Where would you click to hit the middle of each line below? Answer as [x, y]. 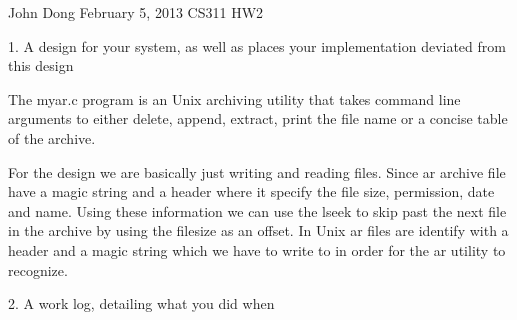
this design [41, 65]
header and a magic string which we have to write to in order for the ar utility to [257, 249]
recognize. [38, 269]
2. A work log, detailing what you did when [141, 303]
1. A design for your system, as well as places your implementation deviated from [257, 45]
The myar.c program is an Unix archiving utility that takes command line [234, 98]
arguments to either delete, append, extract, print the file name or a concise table [258, 118]
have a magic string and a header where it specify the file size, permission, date [251, 191]
